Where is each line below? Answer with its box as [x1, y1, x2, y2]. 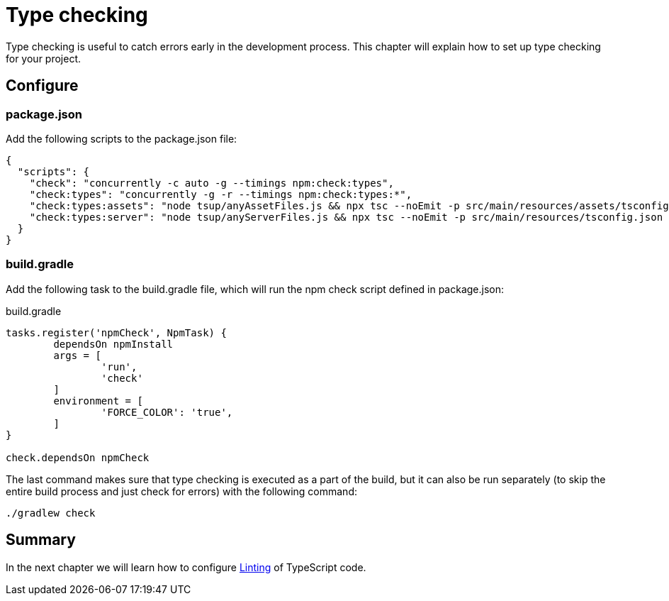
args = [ [53, 349, 101, 361]
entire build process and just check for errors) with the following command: [6, 485, 357, 497]
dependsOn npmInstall [53, 338, 174, 350]
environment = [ [53, 395, 143, 407]
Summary [6, 531, 76, 549]
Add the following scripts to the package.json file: [6, 132, 237, 145]
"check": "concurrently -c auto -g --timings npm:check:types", [29, 177, 394, 189]
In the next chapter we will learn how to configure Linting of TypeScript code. [6, 561, 366, 573]
